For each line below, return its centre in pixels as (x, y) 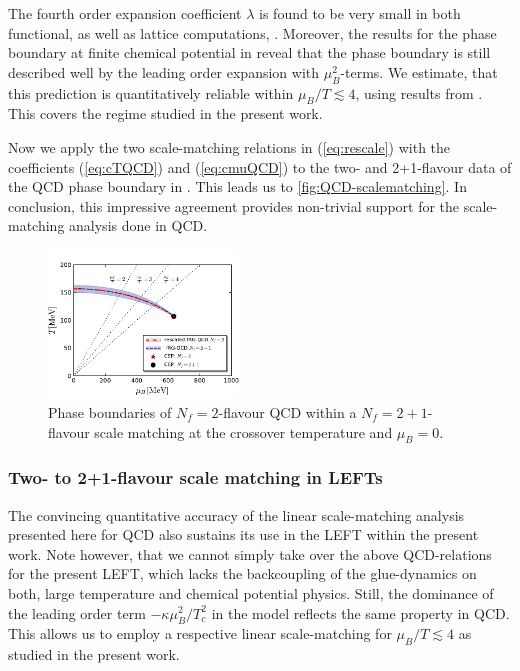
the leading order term (77, 612)
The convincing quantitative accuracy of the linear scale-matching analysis (236, 514)
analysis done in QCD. (138, 225)
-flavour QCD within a (287, 411)
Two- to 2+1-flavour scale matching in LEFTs (195, 477)
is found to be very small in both (360, 13)
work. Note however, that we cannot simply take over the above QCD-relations (250, 553)
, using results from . (419, 92)
